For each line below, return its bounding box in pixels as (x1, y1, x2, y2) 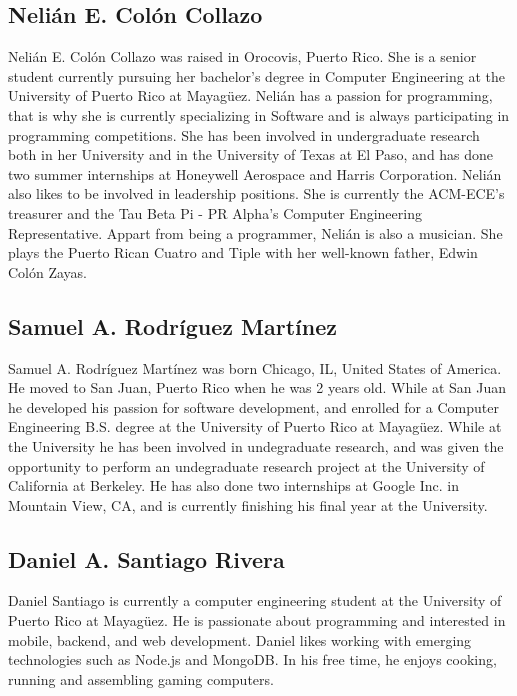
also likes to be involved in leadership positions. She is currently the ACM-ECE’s (8, 183, 505, 204)
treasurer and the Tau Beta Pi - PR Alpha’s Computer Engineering (8, 202, 422, 223)
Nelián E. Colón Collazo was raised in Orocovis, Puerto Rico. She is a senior (8, 46, 477, 67)
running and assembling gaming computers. (8, 668, 274, 689)
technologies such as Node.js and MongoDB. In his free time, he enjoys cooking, (8, 649, 497, 670)
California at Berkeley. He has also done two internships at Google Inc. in (8, 475, 460, 496)
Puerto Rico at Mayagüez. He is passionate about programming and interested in (8, 610, 506, 631)
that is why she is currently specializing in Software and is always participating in (8, 104, 510, 125)
